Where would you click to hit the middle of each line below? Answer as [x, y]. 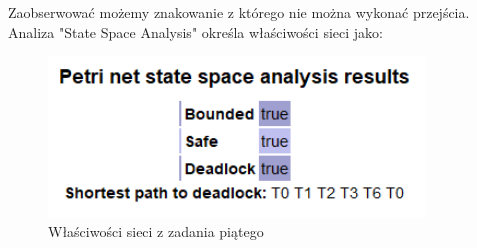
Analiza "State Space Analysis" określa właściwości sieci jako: [195, 31]
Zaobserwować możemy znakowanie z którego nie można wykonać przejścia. [239, 12]
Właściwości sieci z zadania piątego [156, 231]
